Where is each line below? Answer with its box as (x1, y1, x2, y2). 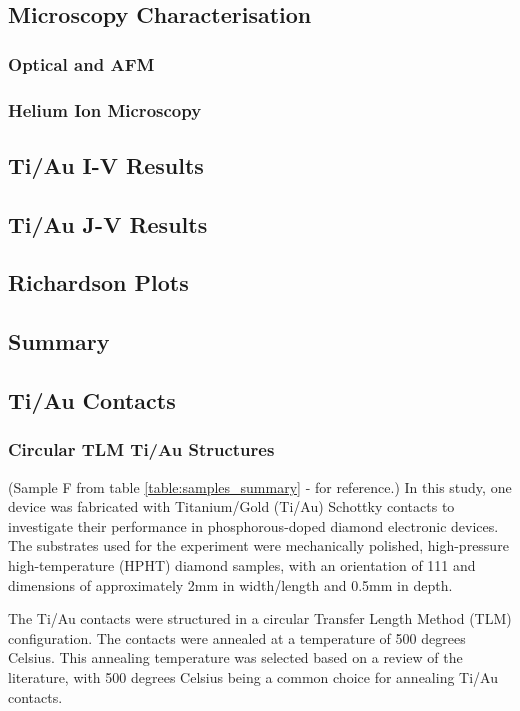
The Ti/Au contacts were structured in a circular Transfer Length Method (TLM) (8, 608, 512, 629)
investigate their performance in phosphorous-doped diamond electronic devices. (8, 515, 499, 536)
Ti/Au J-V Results (8, 208, 208, 239)
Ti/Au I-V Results (8, 149, 204, 180)
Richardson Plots (8, 267, 189, 298)
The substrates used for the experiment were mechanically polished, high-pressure (8, 535, 509, 556)
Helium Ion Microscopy (8, 97, 202, 122)
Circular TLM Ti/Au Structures (8, 437, 275, 462)
